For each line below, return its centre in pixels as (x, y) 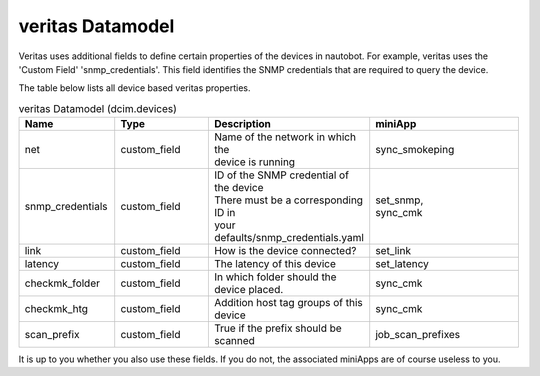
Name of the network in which (285, 137)
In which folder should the (275, 277)
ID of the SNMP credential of (281, 175)
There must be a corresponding (288, 200)
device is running (254, 162)
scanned (234, 341)
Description (242, 124)
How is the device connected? (285, 251)
